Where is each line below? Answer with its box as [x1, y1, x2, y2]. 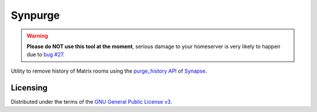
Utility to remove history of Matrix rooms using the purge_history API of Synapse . [11, 67, 207, 74]
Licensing [11, 83, 48, 93]
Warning [26, 32, 48, 39]
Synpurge [11, 9, 60, 22]
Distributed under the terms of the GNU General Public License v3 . [11, 98, 173, 105]
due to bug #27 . [26, 51, 65, 58]
